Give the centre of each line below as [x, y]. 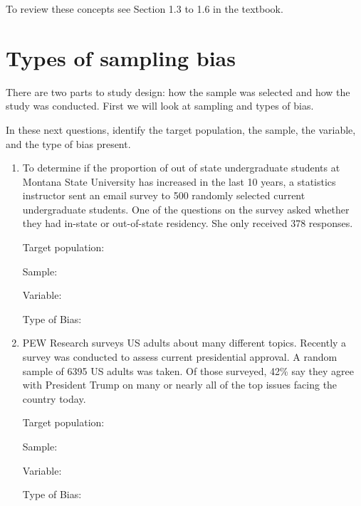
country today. [54, 398]
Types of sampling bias [121, 57]
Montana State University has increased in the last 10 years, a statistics [179, 181]
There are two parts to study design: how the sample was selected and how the [178, 91]
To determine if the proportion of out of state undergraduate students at [181, 168]
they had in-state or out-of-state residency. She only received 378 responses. [188, 223]
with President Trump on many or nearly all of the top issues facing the [180, 385]
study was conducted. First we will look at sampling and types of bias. [160, 106]
